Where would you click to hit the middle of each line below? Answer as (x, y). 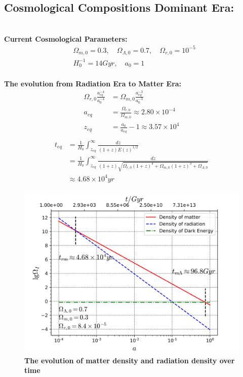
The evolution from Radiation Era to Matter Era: (93, 83)
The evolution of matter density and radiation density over (130, 360)
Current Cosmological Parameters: (66, 38)
